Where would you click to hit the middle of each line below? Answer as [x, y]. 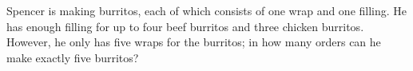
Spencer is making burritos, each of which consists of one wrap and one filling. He [207, 10]
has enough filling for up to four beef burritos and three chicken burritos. [185, 26]
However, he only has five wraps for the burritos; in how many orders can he [194, 42]
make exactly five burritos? [73, 57]
